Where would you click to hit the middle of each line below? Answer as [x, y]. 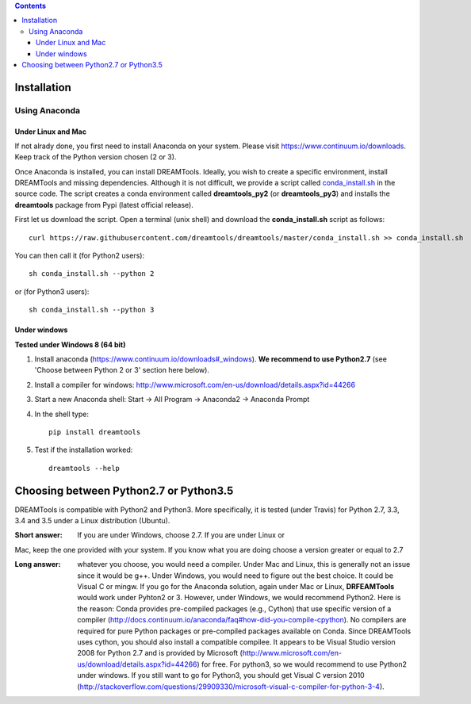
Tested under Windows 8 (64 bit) [70, 344]
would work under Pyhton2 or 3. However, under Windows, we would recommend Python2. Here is [239, 598]
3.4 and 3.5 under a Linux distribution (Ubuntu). [92, 521]
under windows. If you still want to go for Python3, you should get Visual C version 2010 [221, 675]
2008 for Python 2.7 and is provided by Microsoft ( [160, 653]
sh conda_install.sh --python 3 [92, 310]
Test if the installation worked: [84, 450]
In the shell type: [61, 414]
